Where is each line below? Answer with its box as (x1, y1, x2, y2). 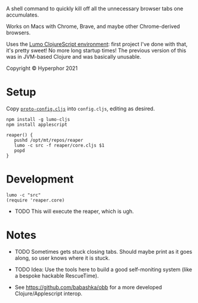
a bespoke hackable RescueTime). (14, 272, 99, 279)
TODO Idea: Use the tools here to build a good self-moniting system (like (14, 266, 193, 273)
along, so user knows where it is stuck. (14, 254, 110, 261)
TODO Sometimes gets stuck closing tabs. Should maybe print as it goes (14, 248, 193, 255)
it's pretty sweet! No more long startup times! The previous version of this (6, 47, 187, 54)
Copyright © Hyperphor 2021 (6, 65, 78, 72)
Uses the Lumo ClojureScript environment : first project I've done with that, (6, 41, 188, 47)
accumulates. (6, 11, 39, 18)
